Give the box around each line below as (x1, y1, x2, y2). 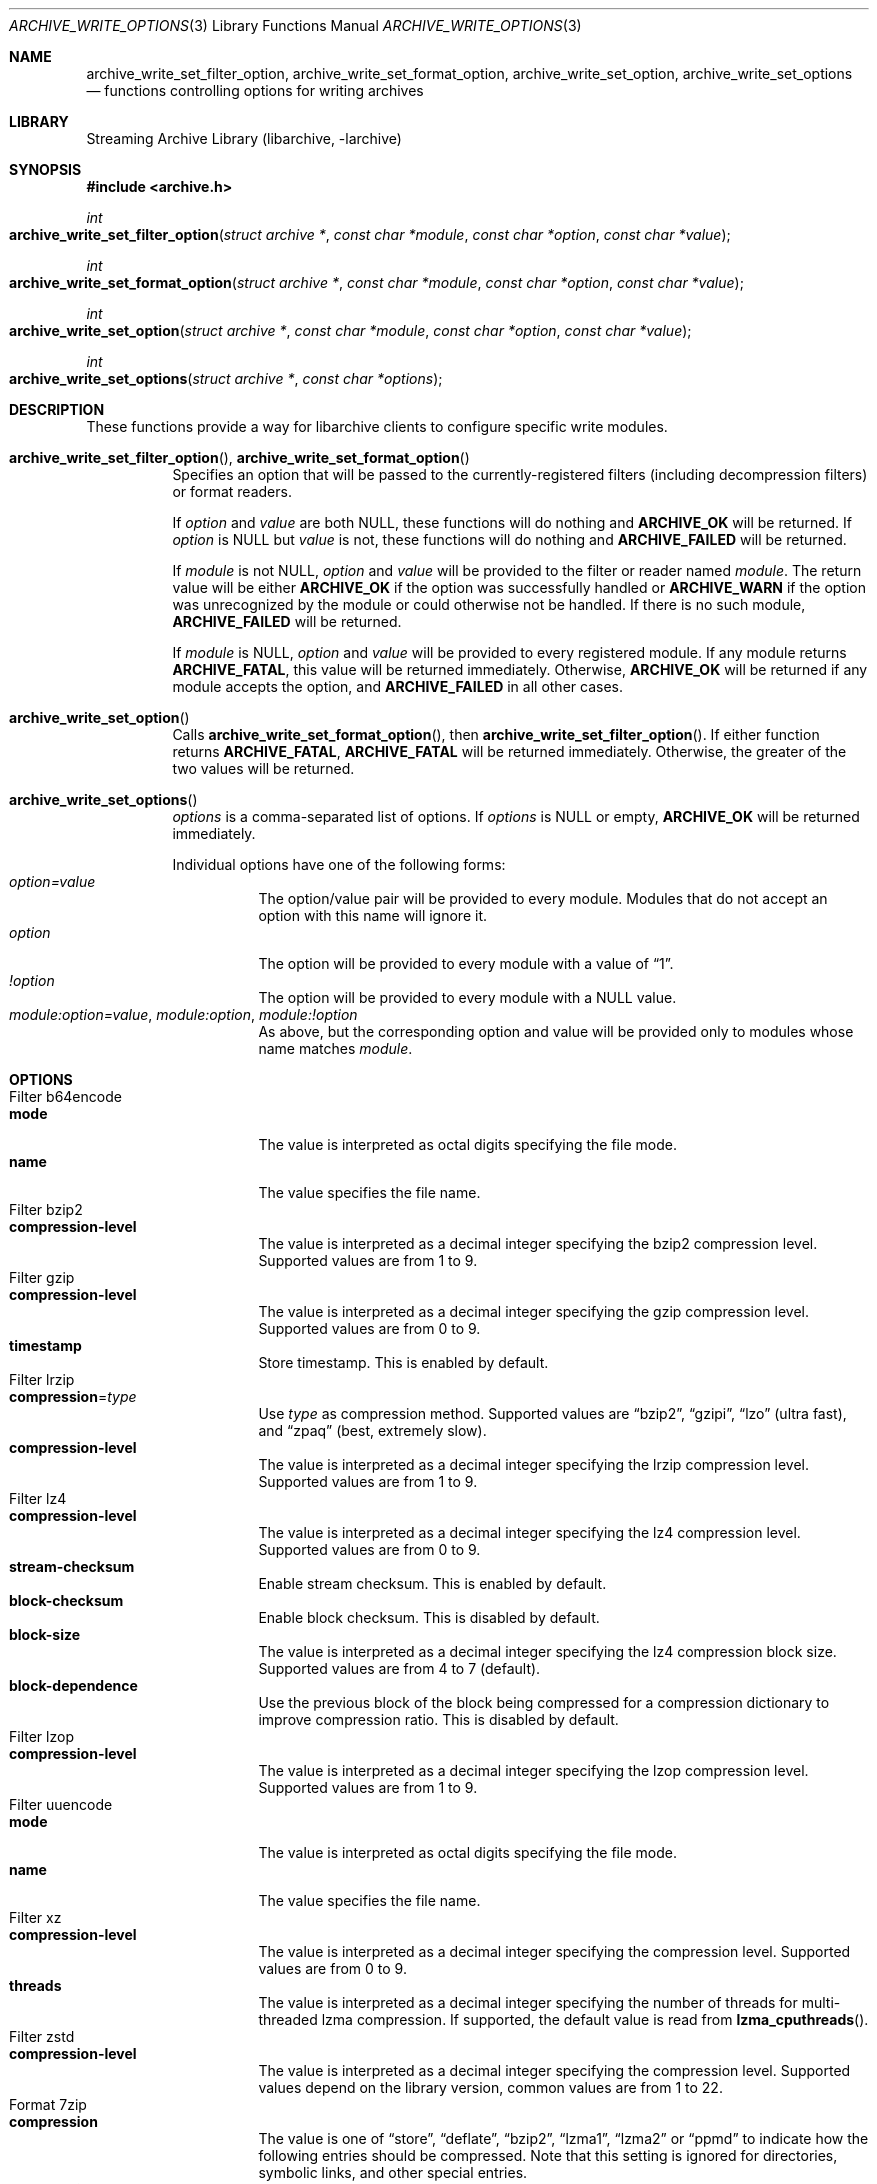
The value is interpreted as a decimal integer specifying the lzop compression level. (258, 1762, 809, 1779)
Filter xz (9, 1909, 62, 1926)
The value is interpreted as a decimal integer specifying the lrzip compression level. (258, 1456, 810, 1473)
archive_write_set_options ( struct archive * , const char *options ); (9, 370, 443, 387)
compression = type (9, 1388, 137, 1405)
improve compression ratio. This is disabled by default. (258, 1711, 619, 1728)
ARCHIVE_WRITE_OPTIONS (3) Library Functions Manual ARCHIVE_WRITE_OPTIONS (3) (9, 17, 582, 34)
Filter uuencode (9, 1796, 113, 1813)
